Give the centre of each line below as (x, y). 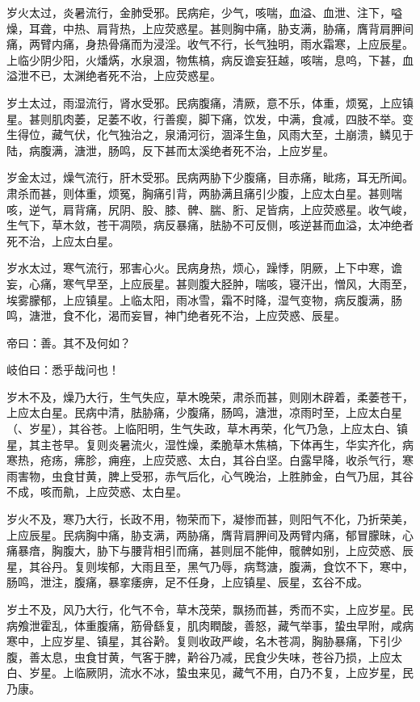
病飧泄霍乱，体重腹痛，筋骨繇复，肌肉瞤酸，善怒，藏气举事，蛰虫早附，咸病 (210, 625)
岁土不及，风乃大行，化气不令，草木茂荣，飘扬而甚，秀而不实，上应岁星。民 (210, 609)
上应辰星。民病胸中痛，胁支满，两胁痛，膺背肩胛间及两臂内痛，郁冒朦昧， (204, 534)
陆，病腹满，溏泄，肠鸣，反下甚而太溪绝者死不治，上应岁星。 (170, 150)
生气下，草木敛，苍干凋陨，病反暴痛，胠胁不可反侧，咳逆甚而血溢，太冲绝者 (210, 225)
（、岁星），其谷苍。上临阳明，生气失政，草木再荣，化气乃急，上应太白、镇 (207, 429)
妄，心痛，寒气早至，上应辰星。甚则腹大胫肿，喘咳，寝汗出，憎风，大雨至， (210, 283)
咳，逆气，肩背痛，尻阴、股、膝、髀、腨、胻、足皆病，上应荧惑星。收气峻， (210, 209)
